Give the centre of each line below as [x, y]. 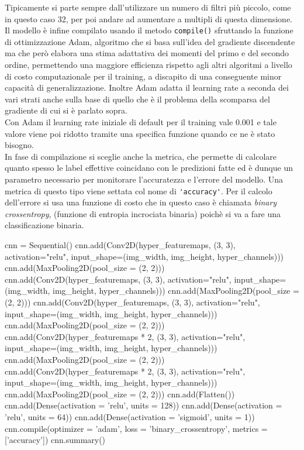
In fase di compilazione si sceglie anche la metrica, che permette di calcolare [141, 156]
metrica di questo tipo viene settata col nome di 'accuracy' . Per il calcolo [139, 190]
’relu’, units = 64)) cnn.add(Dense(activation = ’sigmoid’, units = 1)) [130, 416]
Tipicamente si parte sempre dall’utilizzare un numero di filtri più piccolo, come [148, 7]
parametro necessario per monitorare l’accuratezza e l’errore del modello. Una [144, 179]
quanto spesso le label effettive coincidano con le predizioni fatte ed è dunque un [149, 168]
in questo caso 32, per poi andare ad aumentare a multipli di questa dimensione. [148, 18]
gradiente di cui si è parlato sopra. [66, 110]
